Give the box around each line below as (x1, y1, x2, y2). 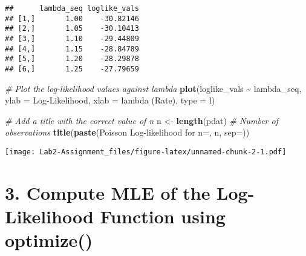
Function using (100, 204, 226, 228)
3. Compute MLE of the (5, 180, 210, 205)
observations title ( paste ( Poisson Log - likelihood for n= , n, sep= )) (5, 126, 250, 139)
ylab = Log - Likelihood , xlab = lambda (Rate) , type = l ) (5, 94, 215, 107)
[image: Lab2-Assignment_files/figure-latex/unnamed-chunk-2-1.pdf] (5, 147, 287, 156)
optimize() (5, 228, 93, 252)
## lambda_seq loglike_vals (5, 4, 139, 13)
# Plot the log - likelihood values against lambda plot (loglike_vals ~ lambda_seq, (5, 82, 302, 94)
